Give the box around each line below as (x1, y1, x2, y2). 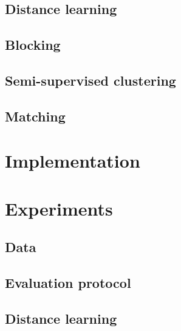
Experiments (5, 196, 113, 220)
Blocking (5, 35, 61, 54)
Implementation (5, 148, 140, 173)
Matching (5, 106, 66, 125)
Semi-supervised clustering (5, 70, 176, 89)
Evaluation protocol (5, 273, 131, 292)
